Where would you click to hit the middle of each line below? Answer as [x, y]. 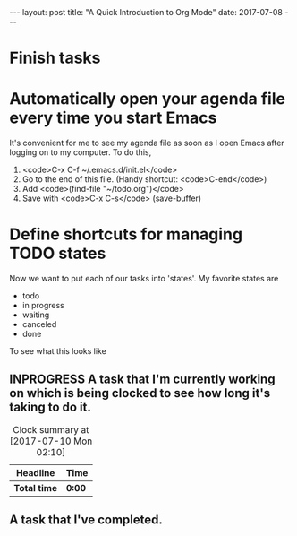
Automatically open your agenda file [148, 99]
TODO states [58, 254]
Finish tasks [55, 58]
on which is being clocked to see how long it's [140, 393]
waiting [36, 315]
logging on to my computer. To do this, [81, 152]
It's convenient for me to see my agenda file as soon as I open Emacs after [147, 143]
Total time [36, 488]
